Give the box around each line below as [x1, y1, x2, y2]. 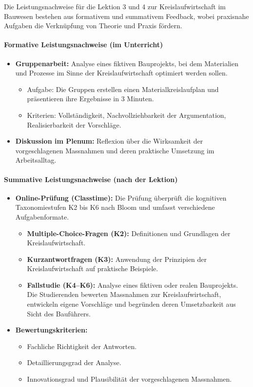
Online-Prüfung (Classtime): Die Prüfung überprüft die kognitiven [15, 192, 227, 203]
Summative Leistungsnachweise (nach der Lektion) [4, 174, 178, 184]
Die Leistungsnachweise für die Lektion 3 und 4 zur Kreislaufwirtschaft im [4, 1, 226, 11]
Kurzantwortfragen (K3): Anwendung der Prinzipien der [27, 254, 207, 264]
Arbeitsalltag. [15, 155, 57, 165]
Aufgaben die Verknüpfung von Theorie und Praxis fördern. [4, 20, 182, 31]
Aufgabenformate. [15, 211, 69, 221]
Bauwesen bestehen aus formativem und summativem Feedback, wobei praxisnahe [4, 11, 249, 21]
